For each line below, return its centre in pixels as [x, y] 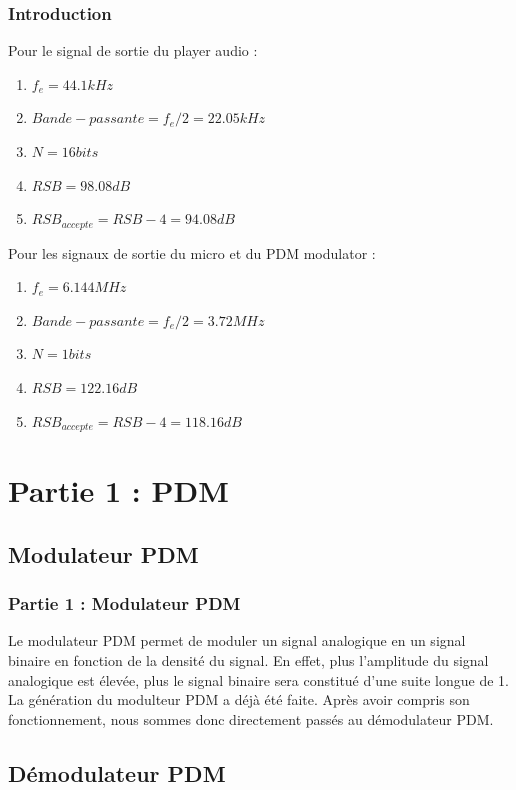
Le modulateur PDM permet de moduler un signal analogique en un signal [237, 640]
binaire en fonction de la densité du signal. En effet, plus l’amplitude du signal [248, 660]
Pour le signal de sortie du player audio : [133, 50]
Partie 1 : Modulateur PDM [124, 603]
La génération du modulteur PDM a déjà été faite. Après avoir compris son [239, 699]
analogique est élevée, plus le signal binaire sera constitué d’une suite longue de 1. [259, 679]
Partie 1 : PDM [118, 490]
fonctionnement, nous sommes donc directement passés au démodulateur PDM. [251, 718]
